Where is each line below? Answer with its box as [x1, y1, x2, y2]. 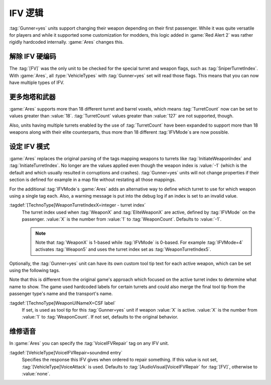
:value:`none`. [22, 370, 50, 376]
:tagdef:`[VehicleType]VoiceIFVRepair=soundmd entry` [9, 349, 123, 355]
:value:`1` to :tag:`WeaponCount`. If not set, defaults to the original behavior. [22, 314, 178, 320]
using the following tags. [9, 267, 60, 273]
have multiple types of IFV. [9, 79, 65, 85]
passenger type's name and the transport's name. [9, 291, 113, 297]
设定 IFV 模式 [9, 142, 50, 151]
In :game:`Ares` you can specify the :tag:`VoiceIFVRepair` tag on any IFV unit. [9, 340, 169, 346]
